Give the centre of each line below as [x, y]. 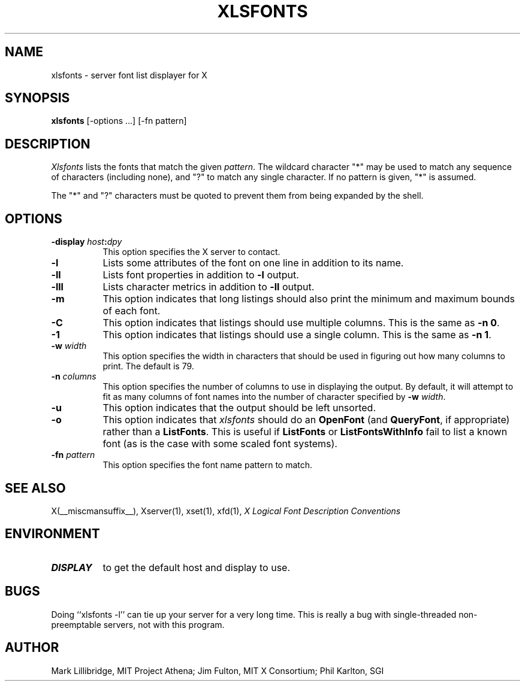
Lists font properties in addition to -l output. [201, 275]
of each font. [132, 311]
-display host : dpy [87, 242]
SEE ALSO [35, 488]
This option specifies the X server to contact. [191, 252]
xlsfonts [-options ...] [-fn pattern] [119, 121]
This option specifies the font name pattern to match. [208, 465]
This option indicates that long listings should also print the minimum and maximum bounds [309, 299]
